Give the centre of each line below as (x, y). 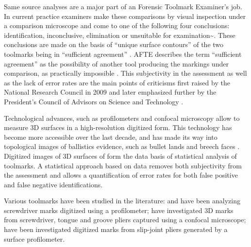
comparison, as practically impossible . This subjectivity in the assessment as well (125, 73)
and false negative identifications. (53, 184)
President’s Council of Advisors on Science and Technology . (94, 101)
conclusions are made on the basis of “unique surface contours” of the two (114, 44)
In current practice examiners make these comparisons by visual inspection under (125, 16)
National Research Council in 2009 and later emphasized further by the (110, 92)
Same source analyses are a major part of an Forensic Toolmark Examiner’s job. (123, 6)
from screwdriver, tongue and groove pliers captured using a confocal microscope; (125, 220)
